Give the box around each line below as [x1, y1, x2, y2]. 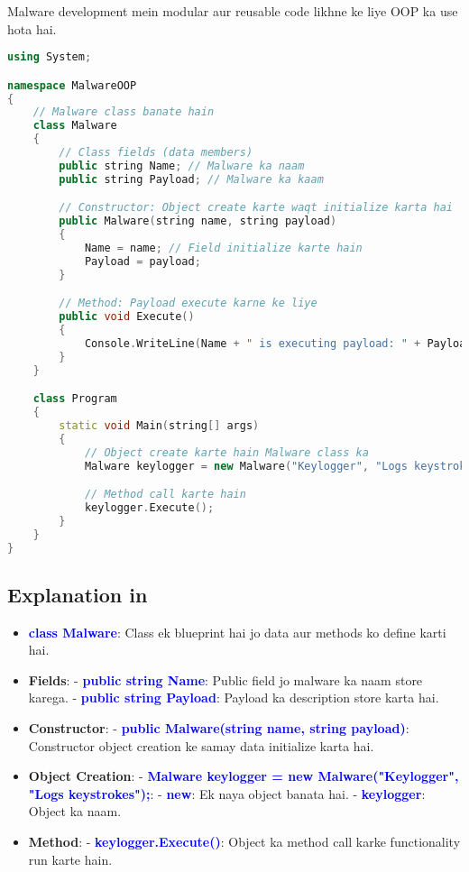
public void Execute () [59, 310, 195, 324]
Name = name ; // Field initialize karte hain [84, 242, 363, 254]
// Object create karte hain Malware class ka [84, 445, 369, 459]
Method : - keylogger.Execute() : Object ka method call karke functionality [28, 832, 461, 851]
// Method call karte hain [84, 488, 246, 501]
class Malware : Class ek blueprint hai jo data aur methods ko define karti [28, 622, 446, 641]
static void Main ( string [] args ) [59, 418, 260, 432]
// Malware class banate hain [32, 106, 215, 119]
